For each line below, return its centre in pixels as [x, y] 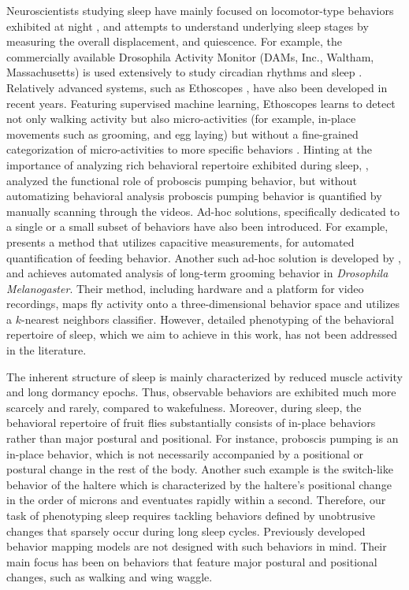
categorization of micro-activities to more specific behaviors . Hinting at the [189, 149]
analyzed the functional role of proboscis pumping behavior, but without [182, 180]
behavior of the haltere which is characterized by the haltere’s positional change [199, 484]
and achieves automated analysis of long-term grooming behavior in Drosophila [197, 273]
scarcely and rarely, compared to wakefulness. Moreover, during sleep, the [184, 407]
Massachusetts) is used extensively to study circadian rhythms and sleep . [184, 72]
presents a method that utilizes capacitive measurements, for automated [180, 241]
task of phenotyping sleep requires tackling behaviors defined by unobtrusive [191, 515]
